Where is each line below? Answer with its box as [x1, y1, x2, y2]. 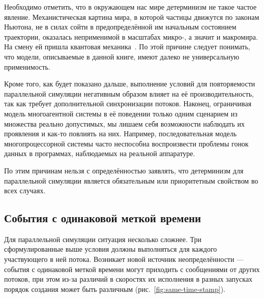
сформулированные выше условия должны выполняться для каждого [4, 244, 217, 254]
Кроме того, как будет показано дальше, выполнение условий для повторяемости [4, 78, 255, 89]
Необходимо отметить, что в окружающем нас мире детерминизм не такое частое [4, 2, 257, 12]
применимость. [4, 61, 50, 72]
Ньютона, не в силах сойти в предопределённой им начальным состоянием [4, 21, 237, 32]
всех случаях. [4, 185, 46, 196]
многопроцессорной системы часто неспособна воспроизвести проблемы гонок [4, 138, 249, 148]
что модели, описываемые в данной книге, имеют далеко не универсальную [4, 51, 240, 62]
